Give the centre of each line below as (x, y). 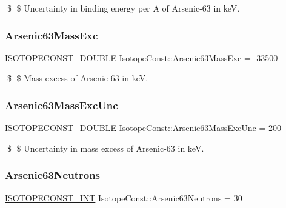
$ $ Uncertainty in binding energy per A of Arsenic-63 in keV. (123, 8)
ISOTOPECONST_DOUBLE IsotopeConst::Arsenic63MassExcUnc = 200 (143, 128)
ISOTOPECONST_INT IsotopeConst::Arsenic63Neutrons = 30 (124, 197)
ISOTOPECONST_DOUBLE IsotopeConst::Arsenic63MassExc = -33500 (141, 57)
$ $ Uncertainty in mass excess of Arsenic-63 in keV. (105, 148)
